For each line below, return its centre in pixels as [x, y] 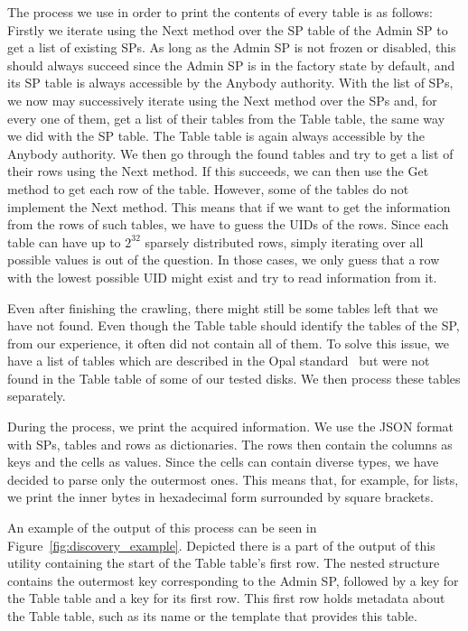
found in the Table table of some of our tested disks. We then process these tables [234, 378]
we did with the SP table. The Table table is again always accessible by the [216, 136]
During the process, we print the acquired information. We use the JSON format [230, 427]
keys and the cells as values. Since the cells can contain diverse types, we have [223, 462]
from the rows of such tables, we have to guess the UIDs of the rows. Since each [228, 224]
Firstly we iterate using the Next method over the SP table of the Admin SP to [228, 29]
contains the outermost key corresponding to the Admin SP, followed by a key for [233, 580]
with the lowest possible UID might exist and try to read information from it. [222, 277]
